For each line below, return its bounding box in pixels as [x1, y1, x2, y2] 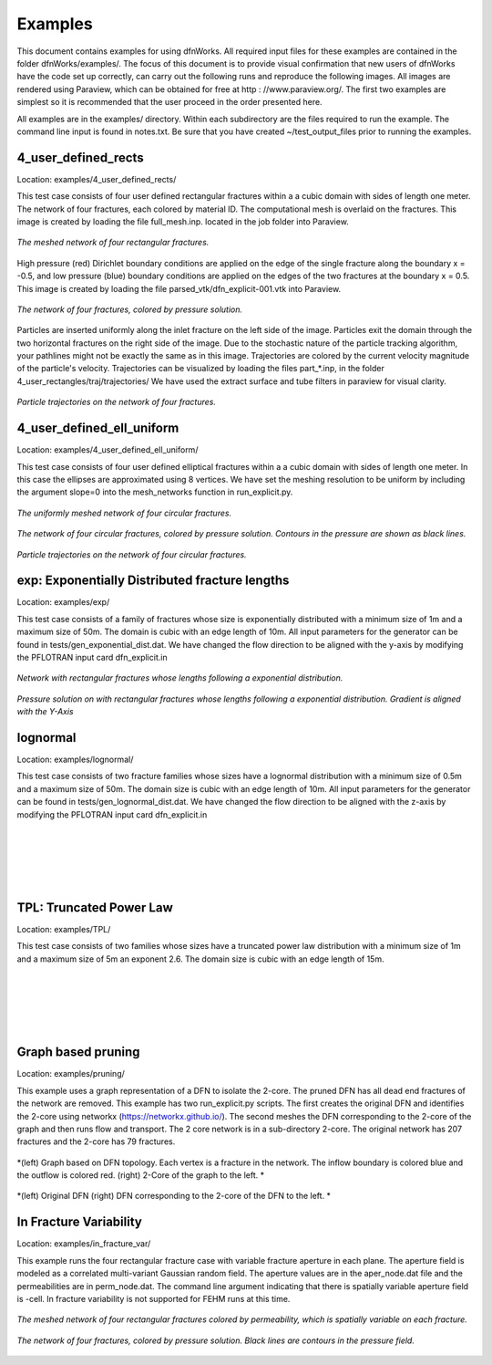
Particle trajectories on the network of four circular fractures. [16, 548, 247, 560]
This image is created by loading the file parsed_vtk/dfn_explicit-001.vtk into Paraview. [16, 283, 342, 294]
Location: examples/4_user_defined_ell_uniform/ [16, 444, 199, 455]
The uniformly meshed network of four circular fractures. [16, 507, 232, 518]
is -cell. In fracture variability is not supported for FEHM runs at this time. [16, 1293, 291, 1304]
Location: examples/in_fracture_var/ [16, 1238, 151, 1249]
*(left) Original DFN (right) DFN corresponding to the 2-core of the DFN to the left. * [16, 1191, 332, 1202]
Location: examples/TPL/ [16, 924, 111, 935]
